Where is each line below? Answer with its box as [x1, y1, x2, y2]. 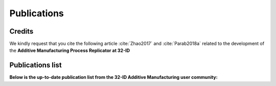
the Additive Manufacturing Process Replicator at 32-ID [9, 47, 130, 53]
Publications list [9, 61, 62, 70]
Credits [9, 27, 34, 36]
